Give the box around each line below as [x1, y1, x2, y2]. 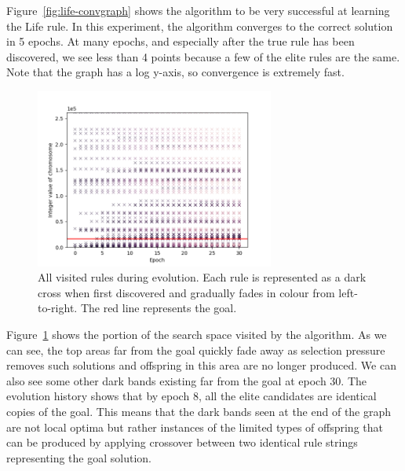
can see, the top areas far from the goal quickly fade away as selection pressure [6, 341, 385, 358]
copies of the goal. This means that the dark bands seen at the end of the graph [6, 403, 392, 419]
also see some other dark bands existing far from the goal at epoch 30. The [6, 372, 367, 388]
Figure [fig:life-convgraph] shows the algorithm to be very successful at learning [6, 2, 390, 18]
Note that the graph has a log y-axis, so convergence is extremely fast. [6, 64, 345, 80]
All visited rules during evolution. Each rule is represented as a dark [38, 269, 367, 285]
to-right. [38, 300, 78, 316]
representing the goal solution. [6, 449, 151, 465]
